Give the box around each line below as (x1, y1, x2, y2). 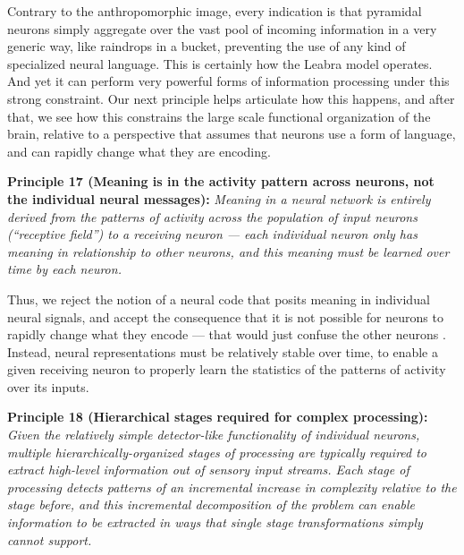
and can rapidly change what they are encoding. (7, 141, 271, 160)
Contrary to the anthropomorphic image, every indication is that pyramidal (7, 2, 422, 20)
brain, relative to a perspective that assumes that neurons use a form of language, (7, 124, 456, 143)
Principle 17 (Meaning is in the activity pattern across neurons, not (7, 172, 434, 191)
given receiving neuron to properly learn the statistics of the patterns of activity (7, 360, 446, 379)
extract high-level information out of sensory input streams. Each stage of (7, 460, 409, 479)
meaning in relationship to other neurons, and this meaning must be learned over (7, 242, 450, 260)
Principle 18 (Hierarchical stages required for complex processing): (7, 407, 428, 426)
